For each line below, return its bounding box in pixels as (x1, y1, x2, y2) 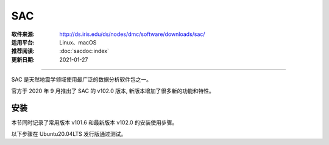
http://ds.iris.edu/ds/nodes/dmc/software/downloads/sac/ (59, 30, 205, 38)
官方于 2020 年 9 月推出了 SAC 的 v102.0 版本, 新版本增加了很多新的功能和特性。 (11, 87, 214, 94)
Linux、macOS (59, 38, 97, 46)
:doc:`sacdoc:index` (59, 48, 110, 55)
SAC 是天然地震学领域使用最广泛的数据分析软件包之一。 (11, 76, 152, 83)
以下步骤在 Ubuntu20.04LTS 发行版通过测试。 (11, 130, 127, 137)
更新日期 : (11, 55, 35, 63)
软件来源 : (11, 30, 35, 38)
